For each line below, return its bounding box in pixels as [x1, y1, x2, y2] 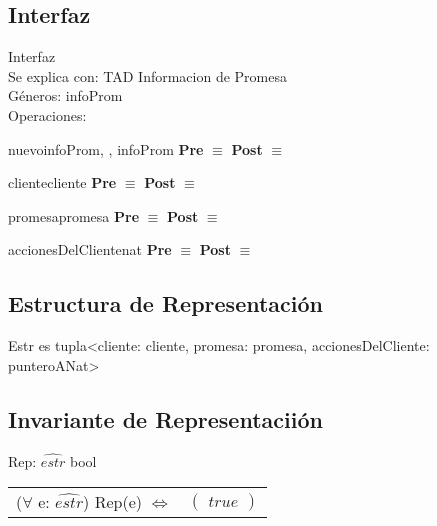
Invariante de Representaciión [8, 403, 323, 434]
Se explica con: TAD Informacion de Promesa [8, 65, 287, 86]
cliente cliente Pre [8, 172, 117, 193]
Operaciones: [8, 104, 87, 125]
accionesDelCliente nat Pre [8, 239, 172, 260]
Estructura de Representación [8, 288, 323, 319]
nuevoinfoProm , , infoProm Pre [8, 138, 204, 159]
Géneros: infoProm [8, 85, 123, 106]
